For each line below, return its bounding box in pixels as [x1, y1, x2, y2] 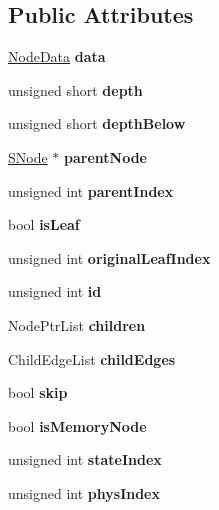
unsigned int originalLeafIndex [8, 247, 211, 268]
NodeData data [8, 46, 106, 67]
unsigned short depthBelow [8, 113, 186, 134]
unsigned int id [8, 281, 102, 302]
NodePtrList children [8, 314, 146, 335]
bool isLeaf [8, 214, 80, 235]
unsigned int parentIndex [8, 180, 174, 201]
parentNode [64, 146, 147, 167]
